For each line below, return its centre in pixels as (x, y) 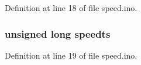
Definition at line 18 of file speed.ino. (71, 8)
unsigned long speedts (58, 33)
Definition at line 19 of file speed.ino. (71, 55)
